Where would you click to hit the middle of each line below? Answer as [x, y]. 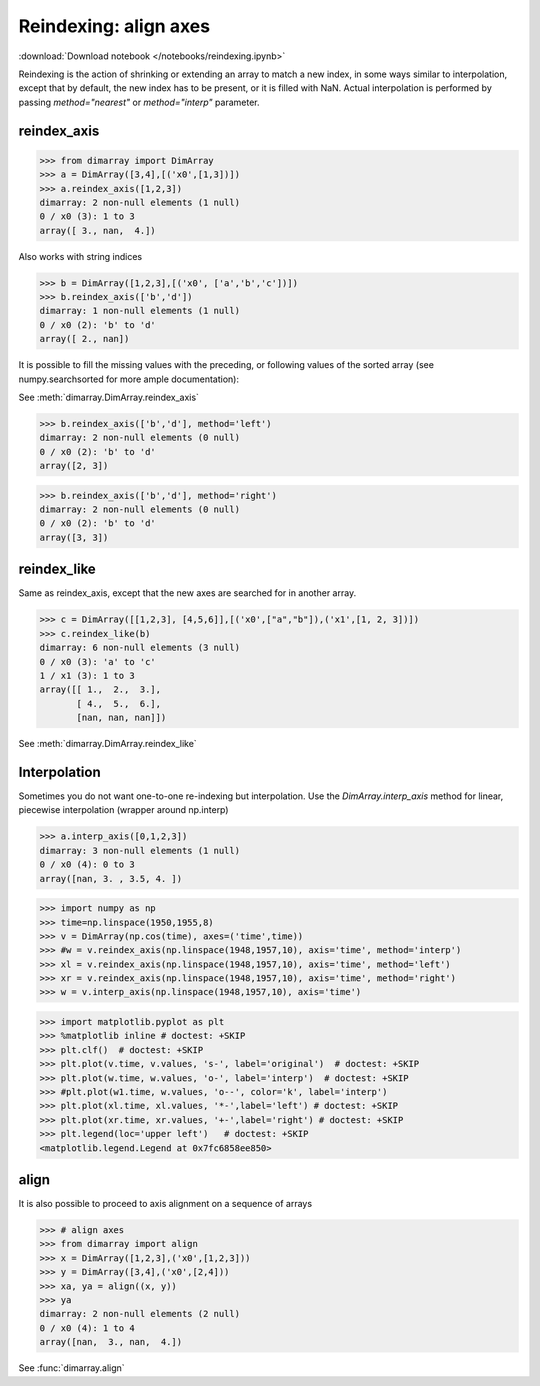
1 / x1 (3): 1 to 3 [87, 675]
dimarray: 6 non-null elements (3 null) [139, 648]
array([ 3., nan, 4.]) [98, 230]
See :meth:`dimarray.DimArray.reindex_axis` [109, 397]
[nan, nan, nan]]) [121, 718]
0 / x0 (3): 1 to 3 [87, 216]
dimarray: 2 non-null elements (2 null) [139, 1314]
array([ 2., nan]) [84, 339]
